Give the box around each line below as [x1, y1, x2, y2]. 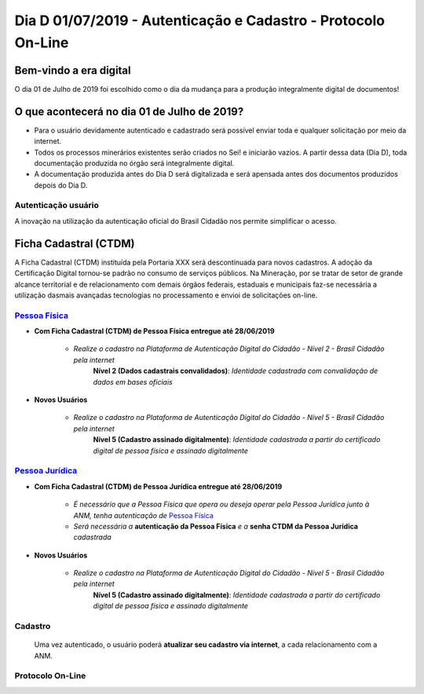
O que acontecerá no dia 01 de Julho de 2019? [14, 104, 244, 118]
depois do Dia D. [34, 181, 88, 190]
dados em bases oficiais [93, 377, 173, 386]
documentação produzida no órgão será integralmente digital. [34, 158, 235, 168]
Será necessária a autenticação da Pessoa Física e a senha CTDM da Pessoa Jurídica [73, 521, 359, 531]
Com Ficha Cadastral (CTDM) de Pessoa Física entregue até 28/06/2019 [34, 327, 275, 336]
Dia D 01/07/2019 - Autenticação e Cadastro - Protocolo [14, 12, 386, 29]
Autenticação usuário [14, 200, 100, 211]
